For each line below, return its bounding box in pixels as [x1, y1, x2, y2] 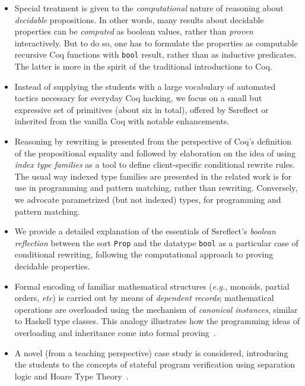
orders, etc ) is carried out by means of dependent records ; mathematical [14, 291, 274, 304]
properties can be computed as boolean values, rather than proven [14, 25, 253, 37]
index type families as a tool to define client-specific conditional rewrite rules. [14, 158, 296, 171]
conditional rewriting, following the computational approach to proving [14, 248, 274, 261]
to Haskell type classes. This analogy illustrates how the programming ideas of [14, 315, 300, 327]
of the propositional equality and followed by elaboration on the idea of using [14, 146, 296, 159]
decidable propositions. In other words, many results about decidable [14, 13, 264, 26]
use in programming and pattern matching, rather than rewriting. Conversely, [14, 181, 298, 194]
